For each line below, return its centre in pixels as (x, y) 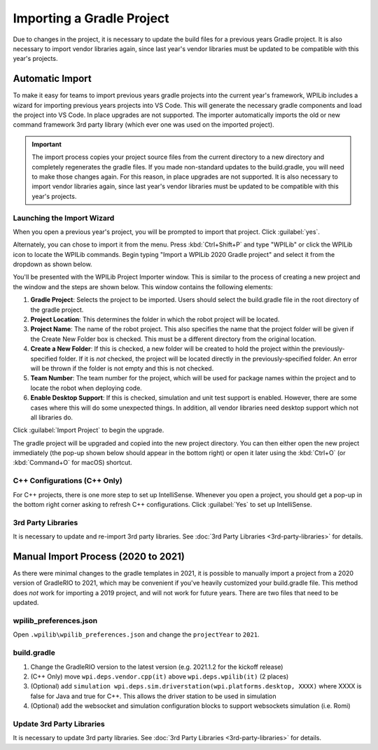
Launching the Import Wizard (64, 218)
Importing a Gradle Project (91, 18)
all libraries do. (52, 417)
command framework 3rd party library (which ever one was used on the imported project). (143, 125)
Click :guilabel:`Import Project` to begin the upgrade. (89, 430)
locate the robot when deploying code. (86, 388)
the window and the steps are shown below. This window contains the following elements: (143, 286)
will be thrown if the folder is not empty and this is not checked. (122, 368)
